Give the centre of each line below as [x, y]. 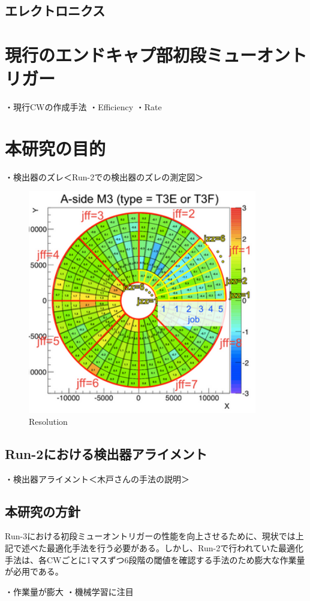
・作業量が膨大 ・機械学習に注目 [69, 591]
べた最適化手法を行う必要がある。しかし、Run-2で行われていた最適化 [167, 548]
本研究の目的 [55, 148]
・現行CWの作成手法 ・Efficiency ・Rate [83, 107]
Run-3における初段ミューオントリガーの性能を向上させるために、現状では [150, 536]
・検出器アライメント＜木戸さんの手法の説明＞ [97, 478]
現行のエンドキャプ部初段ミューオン [148, 54]
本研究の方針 [43, 511]
